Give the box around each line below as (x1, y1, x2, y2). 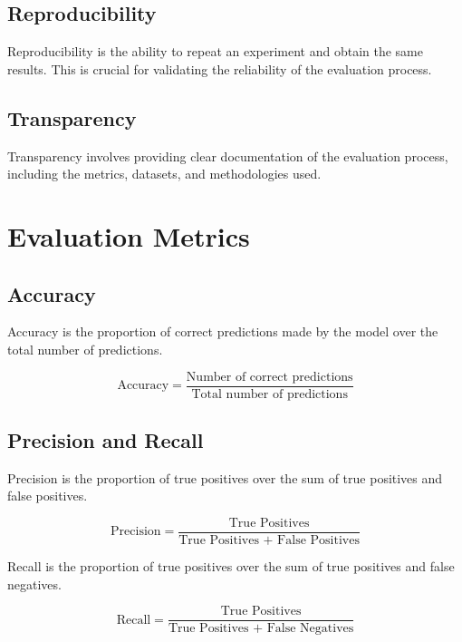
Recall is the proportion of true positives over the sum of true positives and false (7, 557, 455, 576)
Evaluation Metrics (7, 217, 250, 254)
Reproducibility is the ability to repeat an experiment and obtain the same (7, 42, 423, 61)
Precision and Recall (7, 426, 204, 453)
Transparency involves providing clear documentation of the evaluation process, (7, 146, 448, 165)
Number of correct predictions (186, 370, 353, 384)
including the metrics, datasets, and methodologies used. (7, 164, 322, 183)
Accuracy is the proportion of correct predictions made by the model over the (7, 322, 438, 341)
